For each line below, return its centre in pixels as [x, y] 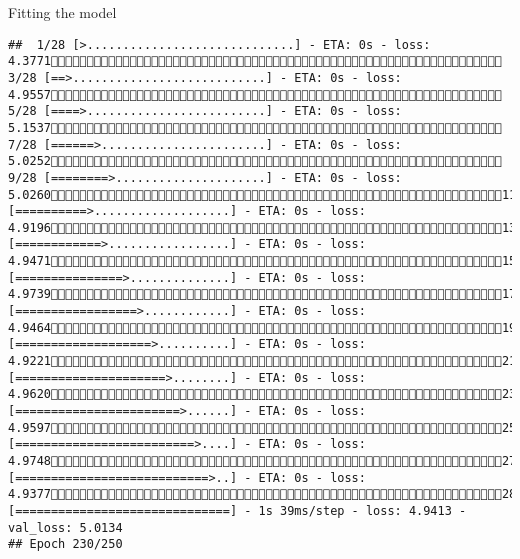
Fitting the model [62, 12]
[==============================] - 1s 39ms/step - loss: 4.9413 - [237, 510]
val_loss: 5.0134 [65, 527]
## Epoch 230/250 [65, 544]
